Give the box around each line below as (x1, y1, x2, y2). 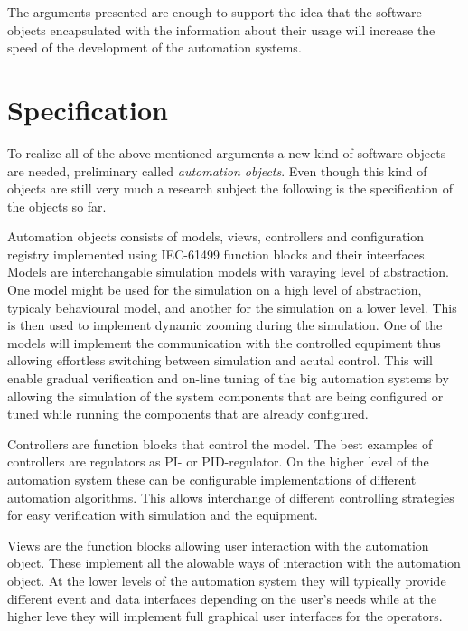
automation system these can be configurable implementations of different (7, 470, 417, 488)
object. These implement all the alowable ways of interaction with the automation (7, 553, 461, 572)
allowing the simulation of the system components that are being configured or (7, 386, 444, 405)
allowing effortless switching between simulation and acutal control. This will (7, 351, 434, 370)
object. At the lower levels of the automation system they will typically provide (7, 570, 446, 589)
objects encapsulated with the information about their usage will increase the (7, 20, 435, 39)
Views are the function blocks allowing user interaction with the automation (7, 535, 429, 554)
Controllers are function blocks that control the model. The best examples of (7, 434, 433, 453)
